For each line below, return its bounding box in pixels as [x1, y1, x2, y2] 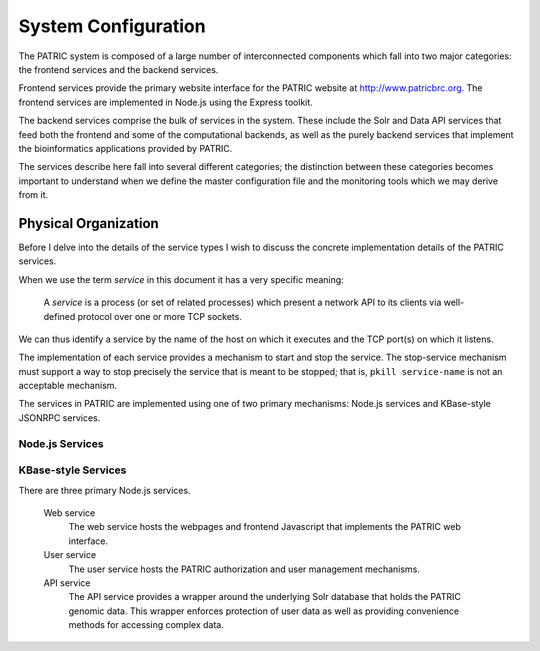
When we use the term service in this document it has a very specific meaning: [18, 273, 344, 285]
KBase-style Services [18, 463, 127, 477]
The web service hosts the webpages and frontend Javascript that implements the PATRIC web [68, 521, 462, 533]
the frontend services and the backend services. [18, 63, 219, 75]
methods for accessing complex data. [68, 619, 224, 631]
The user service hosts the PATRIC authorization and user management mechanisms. [68, 563, 420, 575]
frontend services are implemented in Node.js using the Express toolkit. [18, 96, 314, 108]
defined [43, 310, 76, 322]
